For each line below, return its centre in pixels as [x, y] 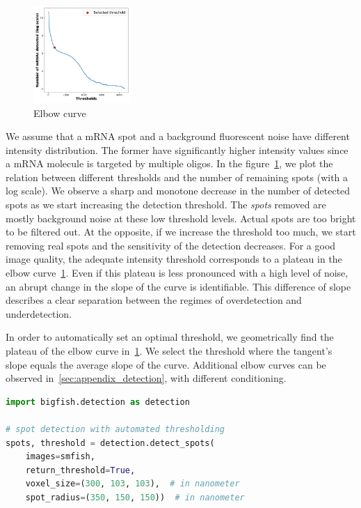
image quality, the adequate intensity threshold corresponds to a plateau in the [174, 259]
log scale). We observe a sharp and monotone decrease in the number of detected [178, 191]
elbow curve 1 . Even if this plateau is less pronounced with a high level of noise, [177, 273]
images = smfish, [60, 457]
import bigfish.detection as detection [98, 402]
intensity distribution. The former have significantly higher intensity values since [177, 149]
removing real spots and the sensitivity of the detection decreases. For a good [171, 245]
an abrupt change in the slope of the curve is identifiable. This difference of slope [178, 286]
